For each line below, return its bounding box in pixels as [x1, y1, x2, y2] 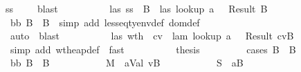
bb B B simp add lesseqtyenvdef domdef [10, 15, 200, 29]
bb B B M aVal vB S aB [10, 55, 244, 70]
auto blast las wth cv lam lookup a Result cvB [10, 28, 294, 43]
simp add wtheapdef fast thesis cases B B [10, 42, 296, 56]
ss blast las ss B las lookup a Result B [5, 1, 268, 15]
